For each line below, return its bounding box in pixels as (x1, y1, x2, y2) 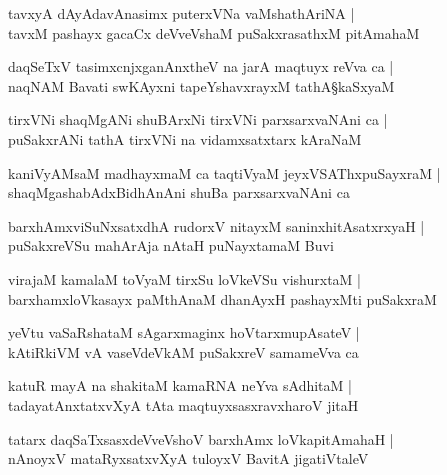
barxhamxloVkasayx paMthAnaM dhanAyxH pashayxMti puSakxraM (8, 288, 437, 309)
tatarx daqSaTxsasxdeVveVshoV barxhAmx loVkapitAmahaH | (8, 428, 394, 449)
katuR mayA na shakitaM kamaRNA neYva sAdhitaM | (8, 375, 352, 396)
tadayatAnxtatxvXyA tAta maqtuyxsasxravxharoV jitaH (8, 394, 359, 415)
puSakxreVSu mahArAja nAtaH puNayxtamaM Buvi (8, 235, 334, 256)
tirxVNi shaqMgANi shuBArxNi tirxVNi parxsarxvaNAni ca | (8, 109, 388, 130)
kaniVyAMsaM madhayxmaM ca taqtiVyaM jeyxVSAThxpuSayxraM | (8, 162, 441, 183)
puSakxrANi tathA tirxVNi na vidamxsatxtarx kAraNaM (8, 128, 362, 149)
